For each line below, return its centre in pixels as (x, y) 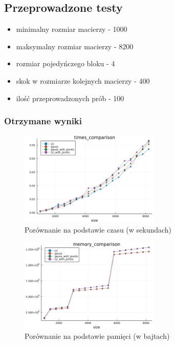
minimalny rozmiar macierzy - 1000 (72, 29)
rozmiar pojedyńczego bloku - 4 (65, 63)
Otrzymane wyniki (43, 121)
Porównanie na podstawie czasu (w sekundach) (98, 229)
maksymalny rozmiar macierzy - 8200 (75, 46)
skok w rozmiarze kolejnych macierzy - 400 (83, 80)
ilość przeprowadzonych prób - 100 (70, 98)
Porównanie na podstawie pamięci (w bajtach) (97, 336)
